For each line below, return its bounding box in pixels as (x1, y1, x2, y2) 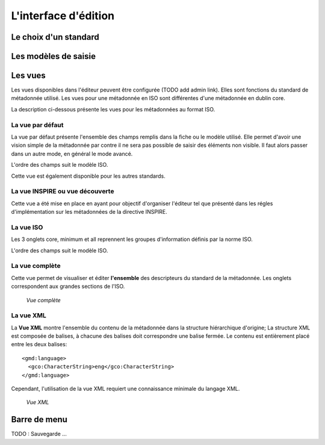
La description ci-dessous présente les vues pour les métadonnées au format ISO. (11, 105, 215, 113)
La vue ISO (11, 223, 43, 231)
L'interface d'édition (11, 9, 114, 22)
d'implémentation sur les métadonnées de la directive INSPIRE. (11, 208, 168, 216)
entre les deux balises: (11, 341, 67, 348)
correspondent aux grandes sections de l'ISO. (11, 283, 125, 290)
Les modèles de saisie (11, 51, 96, 61)
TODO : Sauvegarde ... (11, 431, 67, 438)
